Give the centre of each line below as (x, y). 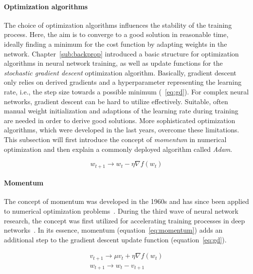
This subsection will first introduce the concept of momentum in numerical (115, 139)
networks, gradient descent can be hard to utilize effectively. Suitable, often (116, 101)
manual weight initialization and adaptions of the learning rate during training (121, 111)
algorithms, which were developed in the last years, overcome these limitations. (122, 130)
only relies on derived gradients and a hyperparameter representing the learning (123, 82)
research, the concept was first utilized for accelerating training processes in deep (125, 220)
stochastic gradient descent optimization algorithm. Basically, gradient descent (120, 72)
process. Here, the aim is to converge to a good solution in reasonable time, (116, 34)
